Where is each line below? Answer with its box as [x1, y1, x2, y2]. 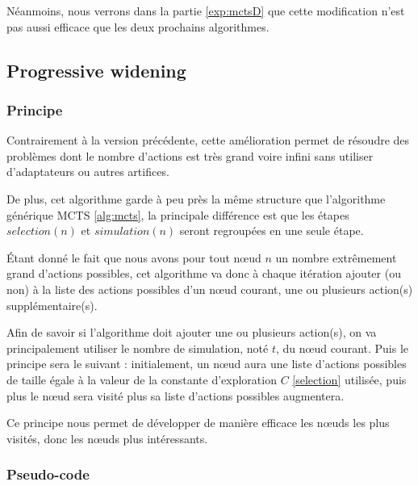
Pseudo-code [6, 464, 90, 484]
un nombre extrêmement [275, 249, 397, 266]
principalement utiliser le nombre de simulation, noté [6, 339, 269, 356]
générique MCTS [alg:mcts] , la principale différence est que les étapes [6, 206, 349, 223]
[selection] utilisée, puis [292, 371, 407, 388]
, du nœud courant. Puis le [275, 339, 409, 356]
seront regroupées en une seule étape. [179, 222, 364, 239]
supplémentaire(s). [6, 296, 98, 313]
